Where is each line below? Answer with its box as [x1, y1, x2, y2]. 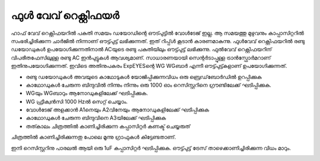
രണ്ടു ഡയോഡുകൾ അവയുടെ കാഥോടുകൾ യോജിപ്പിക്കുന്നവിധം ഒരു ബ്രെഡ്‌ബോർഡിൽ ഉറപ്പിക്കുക [25, 73, 262, 80]
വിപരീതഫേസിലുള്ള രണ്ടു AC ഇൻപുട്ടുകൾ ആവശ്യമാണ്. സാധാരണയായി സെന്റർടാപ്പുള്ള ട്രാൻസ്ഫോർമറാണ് [11, 54, 271, 61]
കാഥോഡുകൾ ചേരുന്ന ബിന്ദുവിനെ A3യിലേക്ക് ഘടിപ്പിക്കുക [25, 114, 166, 121]
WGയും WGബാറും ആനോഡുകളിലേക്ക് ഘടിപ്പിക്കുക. [25, 90, 148, 97]
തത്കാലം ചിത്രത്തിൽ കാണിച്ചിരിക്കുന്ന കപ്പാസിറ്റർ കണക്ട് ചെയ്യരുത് [25, 123, 191, 130]
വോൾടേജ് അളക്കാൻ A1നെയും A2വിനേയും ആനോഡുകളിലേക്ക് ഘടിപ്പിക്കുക [25, 106, 210, 113]
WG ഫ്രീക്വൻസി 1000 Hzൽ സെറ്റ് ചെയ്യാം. [25, 98, 128, 105]
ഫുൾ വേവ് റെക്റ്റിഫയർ [11, 9, 120, 22]
